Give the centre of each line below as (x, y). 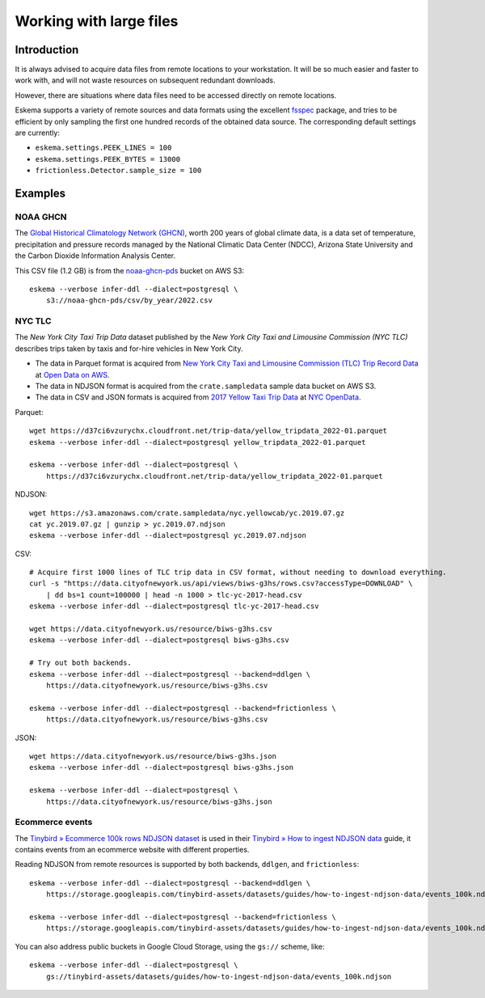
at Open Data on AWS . (72, 374)
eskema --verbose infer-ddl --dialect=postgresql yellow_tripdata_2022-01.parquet (198, 442)
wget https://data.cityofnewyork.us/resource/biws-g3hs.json (153, 756)
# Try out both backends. (81, 663)
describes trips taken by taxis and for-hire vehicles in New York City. (129, 349)
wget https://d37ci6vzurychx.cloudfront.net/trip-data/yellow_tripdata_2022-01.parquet (209, 431)
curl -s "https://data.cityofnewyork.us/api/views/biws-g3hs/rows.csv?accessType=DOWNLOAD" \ (221, 584)
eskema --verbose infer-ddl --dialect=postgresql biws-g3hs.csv (160, 640)
